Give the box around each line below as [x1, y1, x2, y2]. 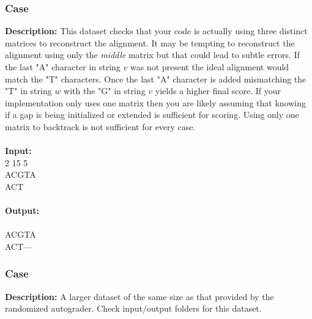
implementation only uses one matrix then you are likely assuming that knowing [5, 96, 306, 109]
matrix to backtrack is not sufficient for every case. [5, 120, 196, 133]
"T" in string [5, 84, 52, 97]
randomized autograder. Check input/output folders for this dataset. [5, 302, 262, 315]
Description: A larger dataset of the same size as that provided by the [5, 290, 274, 302]
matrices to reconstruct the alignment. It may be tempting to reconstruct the [5, 36, 295, 49]
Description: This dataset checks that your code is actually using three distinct [5, 24, 308, 37]
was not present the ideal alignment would [130, 61, 289, 73]
